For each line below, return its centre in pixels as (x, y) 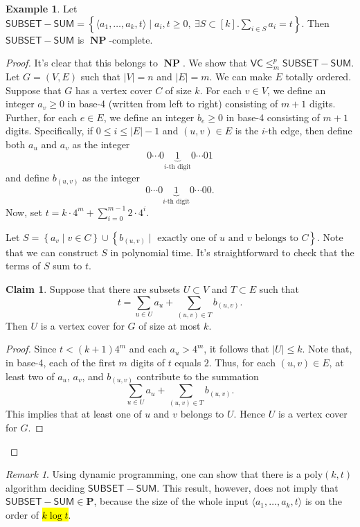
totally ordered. (318, 76)
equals (188, 363)
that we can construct (52, 252)
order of (22, 515)
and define (28, 177)
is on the (323, 501)
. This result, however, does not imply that (247, 487)
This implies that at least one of (74, 414)
